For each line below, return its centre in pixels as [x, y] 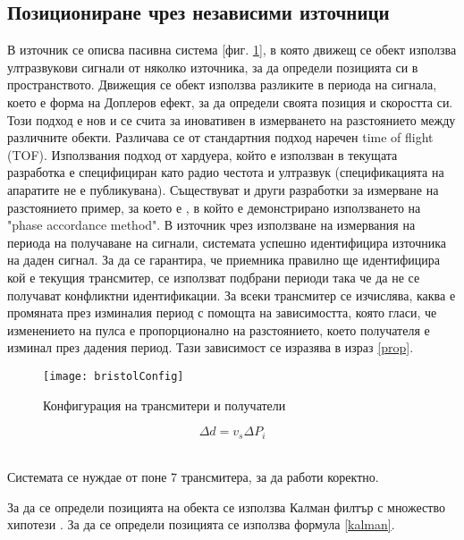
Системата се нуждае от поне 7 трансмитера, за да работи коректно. [193, 477]
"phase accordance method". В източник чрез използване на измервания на [211, 225]
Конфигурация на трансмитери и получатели [165, 405]
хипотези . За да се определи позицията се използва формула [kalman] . [201, 524]
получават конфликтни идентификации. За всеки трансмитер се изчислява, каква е [232, 295]
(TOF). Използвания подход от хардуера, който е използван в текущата [202, 154]
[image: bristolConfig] [114, 376]
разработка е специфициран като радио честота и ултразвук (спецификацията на [226, 172]
